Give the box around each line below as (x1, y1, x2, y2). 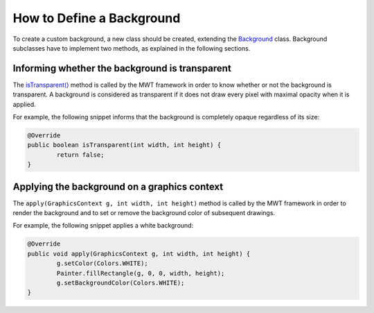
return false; (56, 151, 105, 159)
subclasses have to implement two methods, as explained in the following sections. (12, 44, 251, 52)
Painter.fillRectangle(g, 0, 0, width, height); (56, 269, 225, 277)
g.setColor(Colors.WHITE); (56, 260, 148, 267)
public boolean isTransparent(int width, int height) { (27, 141, 222, 149)
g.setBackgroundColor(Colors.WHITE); (56, 279, 185, 287)
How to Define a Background (12, 10, 181, 26)
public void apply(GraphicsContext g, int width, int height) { (27, 250, 251, 257)
